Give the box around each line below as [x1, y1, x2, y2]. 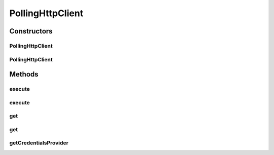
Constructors [9, 27, 53, 35]
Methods [9, 70, 39, 79]
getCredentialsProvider [9, 139, 68, 146]
